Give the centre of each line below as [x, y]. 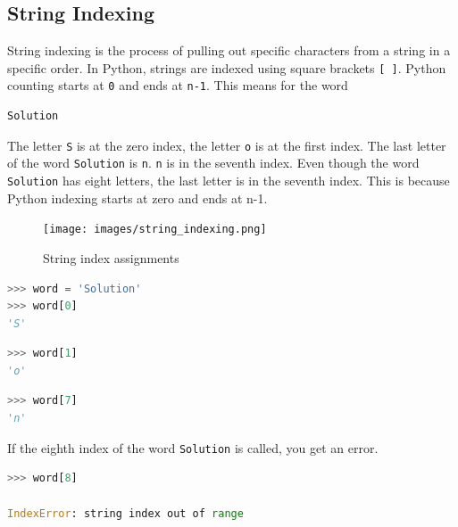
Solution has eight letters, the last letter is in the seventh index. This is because [229, 181]
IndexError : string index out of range [125, 513]
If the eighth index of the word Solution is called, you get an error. [193, 447]
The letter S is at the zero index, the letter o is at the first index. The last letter [227, 145]
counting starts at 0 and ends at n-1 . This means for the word [178, 85]
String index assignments [111, 257]
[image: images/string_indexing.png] [155, 230]
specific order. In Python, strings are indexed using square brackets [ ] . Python [227, 67]
